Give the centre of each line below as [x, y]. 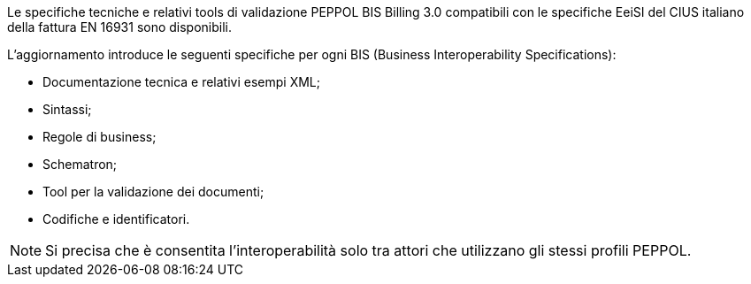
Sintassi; [67, 109]
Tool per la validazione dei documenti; [153, 192]
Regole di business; [100, 137]
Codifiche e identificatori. [116, 219]
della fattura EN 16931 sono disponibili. [120, 27]
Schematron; [80, 164]
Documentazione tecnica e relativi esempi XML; [182, 82]
